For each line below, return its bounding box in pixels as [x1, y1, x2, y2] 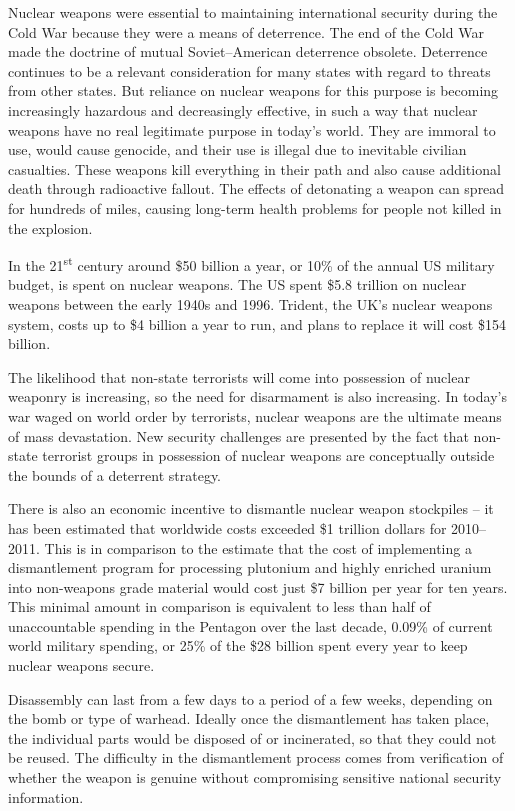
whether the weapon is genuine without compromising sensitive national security [8, 767, 502, 788]
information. [8, 786, 84, 807]
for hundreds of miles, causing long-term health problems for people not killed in [8, 197, 502, 218]
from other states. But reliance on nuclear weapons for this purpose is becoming [8, 80, 499, 101]
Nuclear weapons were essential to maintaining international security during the [8, 2, 498, 22]
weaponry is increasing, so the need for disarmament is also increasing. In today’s [8, 386, 507, 407]
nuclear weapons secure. [8, 655, 155, 676]
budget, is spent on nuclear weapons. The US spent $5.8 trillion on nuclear [8, 274, 467, 295]
